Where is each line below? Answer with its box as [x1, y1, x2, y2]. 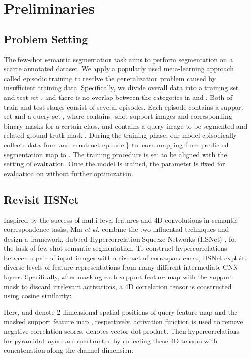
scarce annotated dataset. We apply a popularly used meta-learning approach [4, 64, 234, 74]
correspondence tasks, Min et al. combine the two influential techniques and [4, 224, 229, 234]
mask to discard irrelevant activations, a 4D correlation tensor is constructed [4, 281, 232, 291]
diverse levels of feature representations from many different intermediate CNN [4, 262, 238, 272]
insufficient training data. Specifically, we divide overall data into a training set [4, 82, 239, 93]
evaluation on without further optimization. [4, 168, 133, 178]
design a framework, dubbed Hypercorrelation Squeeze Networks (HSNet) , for [4, 233, 237, 244]
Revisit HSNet [4, 192, 78, 207]
